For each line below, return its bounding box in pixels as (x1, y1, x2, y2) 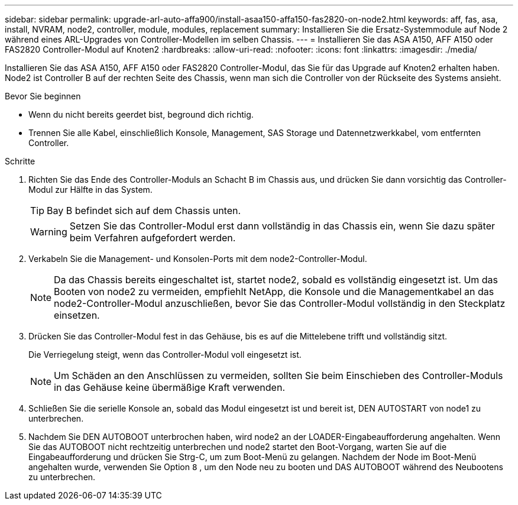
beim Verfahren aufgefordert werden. (69, 232, 236, 244)
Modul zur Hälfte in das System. (28, 184, 153, 195)
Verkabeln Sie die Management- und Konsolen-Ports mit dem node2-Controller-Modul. (28, 254, 367, 264)
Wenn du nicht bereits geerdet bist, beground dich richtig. (28, 109, 254, 119)
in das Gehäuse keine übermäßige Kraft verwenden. (54, 381, 286, 393)
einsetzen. (54, 309, 100, 321)
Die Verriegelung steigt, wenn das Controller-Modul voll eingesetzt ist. (28, 349, 302, 360)
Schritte (5, 156, 35, 166)
